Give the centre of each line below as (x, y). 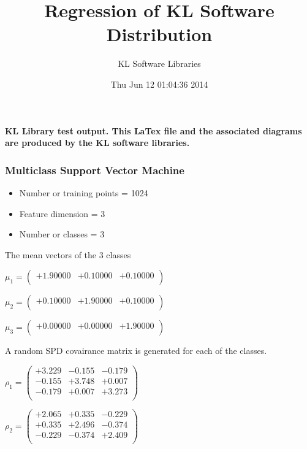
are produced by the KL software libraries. (97, 143)
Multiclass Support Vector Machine (95, 170)
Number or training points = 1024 (84, 192)
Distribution (159, 34)
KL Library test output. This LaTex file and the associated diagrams (153, 130)
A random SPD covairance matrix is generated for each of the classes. (136, 351)
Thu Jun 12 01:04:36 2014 (159, 84)
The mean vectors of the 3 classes (68, 254)
